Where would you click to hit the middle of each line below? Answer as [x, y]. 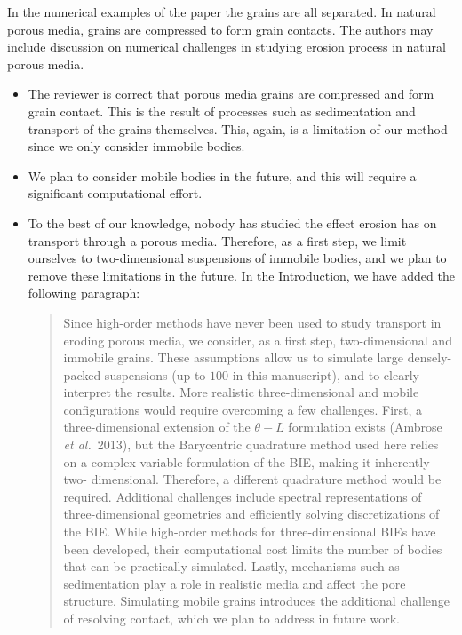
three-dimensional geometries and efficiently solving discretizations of [251, 514]
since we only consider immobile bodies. [136, 146]
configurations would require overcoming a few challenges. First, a [243, 409]
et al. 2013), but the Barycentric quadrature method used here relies [251, 444]
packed [82, 374]
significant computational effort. [115, 193]
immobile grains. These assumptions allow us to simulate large [234, 357]
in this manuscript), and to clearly [326, 374]
